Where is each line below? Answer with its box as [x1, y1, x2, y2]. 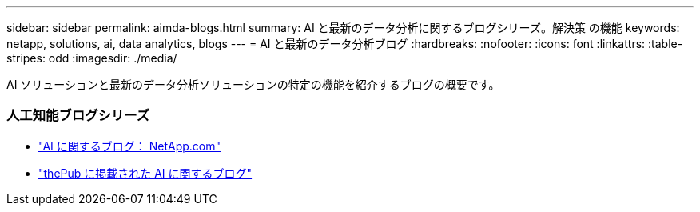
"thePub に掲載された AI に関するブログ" [38, 166, 253, 180]
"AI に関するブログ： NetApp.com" [38, 138, 221, 153]
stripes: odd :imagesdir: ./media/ [6, 51, 177, 65]
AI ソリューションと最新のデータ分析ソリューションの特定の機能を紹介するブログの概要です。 [6, 78, 500, 91]
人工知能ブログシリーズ [6, 107, 150, 124]
